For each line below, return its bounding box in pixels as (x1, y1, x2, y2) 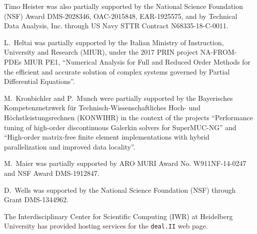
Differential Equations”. (4, 76, 75, 86)
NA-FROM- (200, 47, 237, 57)
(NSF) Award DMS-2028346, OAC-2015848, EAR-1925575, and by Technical (4, 10, 238, 21)
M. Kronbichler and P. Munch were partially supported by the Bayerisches (4, 92, 233, 103)
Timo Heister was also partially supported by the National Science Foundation (4, 1, 243, 11)
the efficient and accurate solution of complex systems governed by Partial (4, 66, 230, 77)
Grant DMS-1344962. (4, 194, 68, 205)
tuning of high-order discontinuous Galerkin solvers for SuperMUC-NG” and (4, 122, 237, 132)
